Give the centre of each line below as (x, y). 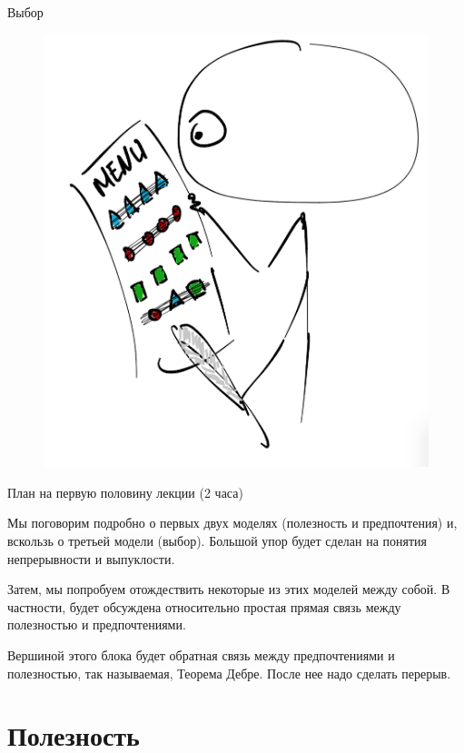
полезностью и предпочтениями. (97, 624)
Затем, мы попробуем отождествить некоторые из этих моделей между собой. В (229, 589)
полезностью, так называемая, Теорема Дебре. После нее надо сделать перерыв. (229, 673)
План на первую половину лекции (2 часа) (125, 492)
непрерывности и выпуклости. (91, 558)
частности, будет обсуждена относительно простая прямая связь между (204, 606)
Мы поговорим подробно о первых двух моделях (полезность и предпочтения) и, (232, 523)
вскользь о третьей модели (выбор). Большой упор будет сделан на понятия (217, 540)
